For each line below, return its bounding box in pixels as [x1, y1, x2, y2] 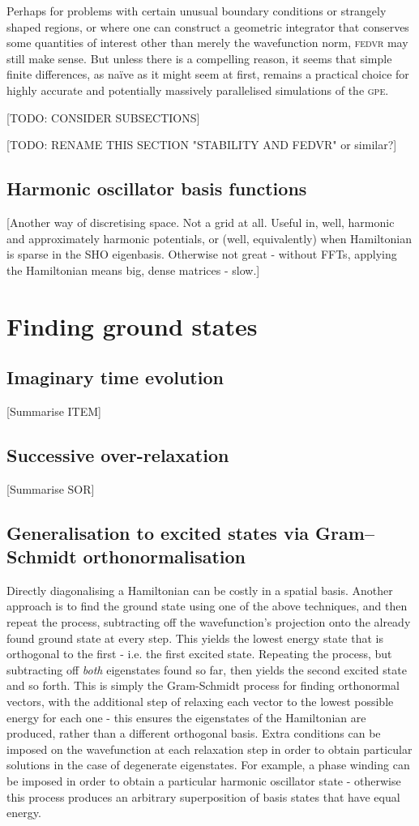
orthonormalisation [83, 544, 246, 569]
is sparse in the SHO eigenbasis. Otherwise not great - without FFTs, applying [6, 246, 397, 263]
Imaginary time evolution [6, 365, 224, 390]
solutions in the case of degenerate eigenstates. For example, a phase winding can [6, 756, 410, 773]
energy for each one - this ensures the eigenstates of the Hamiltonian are [6, 708, 366, 725]
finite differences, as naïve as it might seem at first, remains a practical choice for [6, 66, 409, 83]
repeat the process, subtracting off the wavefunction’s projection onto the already [6, 614, 411, 631]
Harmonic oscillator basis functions [6, 176, 307, 201]
